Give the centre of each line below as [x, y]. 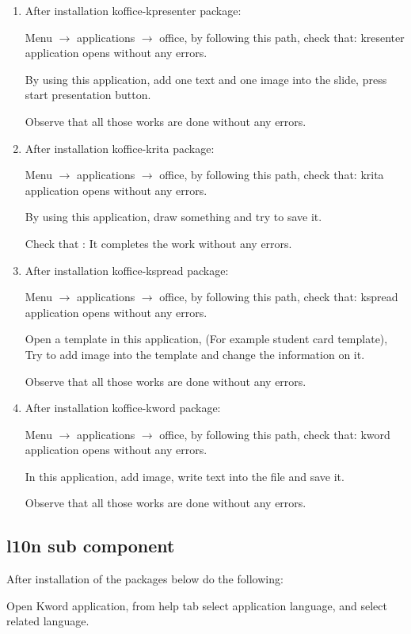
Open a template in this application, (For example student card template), [206, 339]
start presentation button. [88, 95]
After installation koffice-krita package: [120, 148]
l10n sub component [91, 546]
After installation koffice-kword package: [123, 408]
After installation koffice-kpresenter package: [133, 10]
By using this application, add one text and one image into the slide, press [206, 79]
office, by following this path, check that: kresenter [282, 37]
